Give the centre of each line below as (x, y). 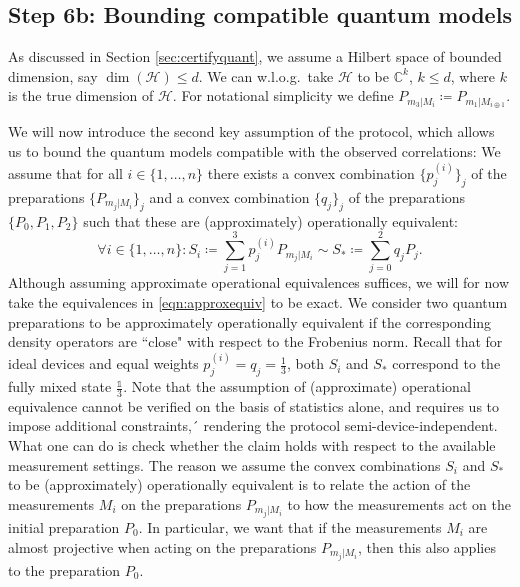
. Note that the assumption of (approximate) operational (297, 386)
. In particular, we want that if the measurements (290, 526)
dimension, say (53, 75)
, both (305, 363)
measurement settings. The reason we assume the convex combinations (224, 464)
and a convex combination (229, 196)
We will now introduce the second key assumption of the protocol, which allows (251, 131)
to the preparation (64, 569)
